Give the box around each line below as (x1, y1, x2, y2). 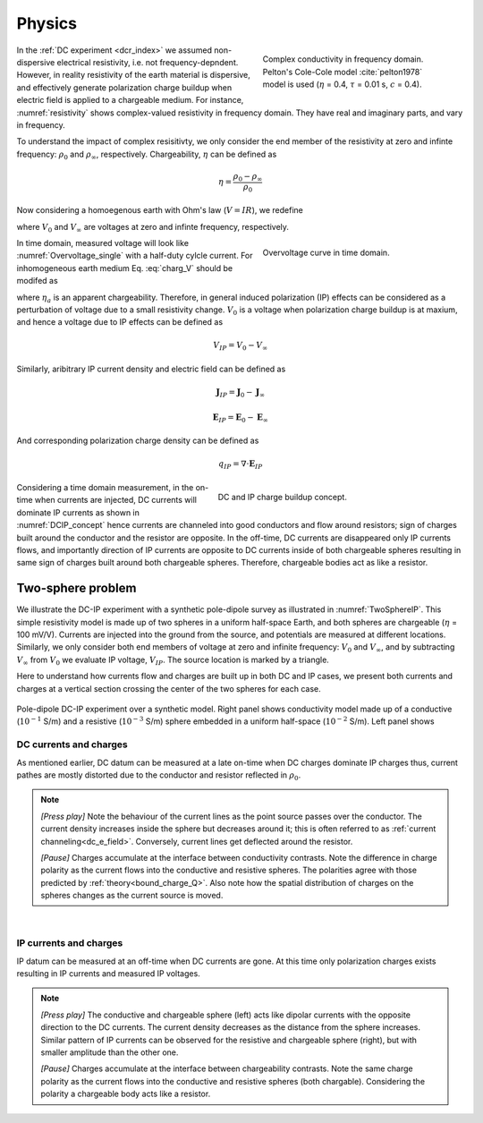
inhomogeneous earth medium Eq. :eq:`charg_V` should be (16, 262, 233, 273)
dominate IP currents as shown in (16, 506, 140, 518)
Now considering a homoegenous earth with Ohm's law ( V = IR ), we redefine (16, 205, 304, 216)
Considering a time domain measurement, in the (16, 482, 194, 493)
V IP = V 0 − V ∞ (213, 340, 268, 353)
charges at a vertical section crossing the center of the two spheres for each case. (16, 683, 321, 693)
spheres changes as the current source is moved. (40, 890, 224, 901)
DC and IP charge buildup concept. (217, 491, 348, 502)
